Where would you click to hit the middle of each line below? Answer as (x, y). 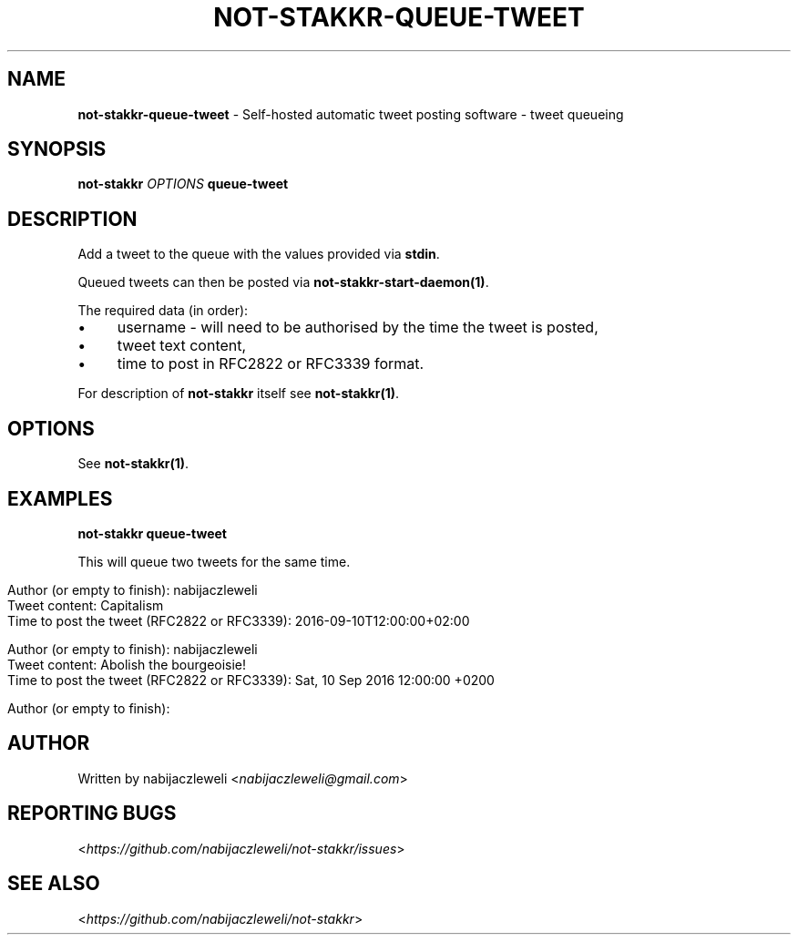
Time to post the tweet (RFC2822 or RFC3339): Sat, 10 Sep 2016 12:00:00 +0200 (251, 680)
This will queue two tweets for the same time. (214, 561)
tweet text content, (182, 346)
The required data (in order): (163, 311)
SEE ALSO (54, 884)
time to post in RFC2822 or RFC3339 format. (271, 364)
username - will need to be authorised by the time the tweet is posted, (358, 328)
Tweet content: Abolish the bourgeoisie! (127, 664)
